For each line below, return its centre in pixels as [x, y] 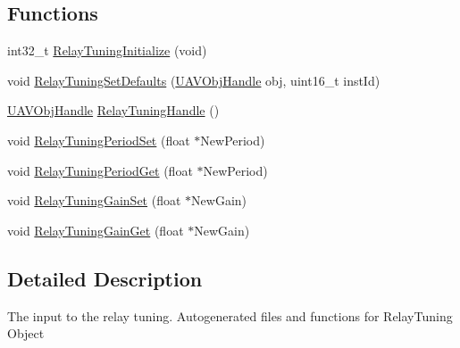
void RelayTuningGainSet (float [94, 200]
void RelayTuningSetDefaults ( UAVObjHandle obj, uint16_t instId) [194, 80]
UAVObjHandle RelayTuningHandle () [113, 110]
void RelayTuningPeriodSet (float [99, 140]
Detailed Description [105, 278]
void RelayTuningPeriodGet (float [100, 170]
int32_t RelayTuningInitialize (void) [107, 50]
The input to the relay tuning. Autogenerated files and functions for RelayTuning [230, 315]
